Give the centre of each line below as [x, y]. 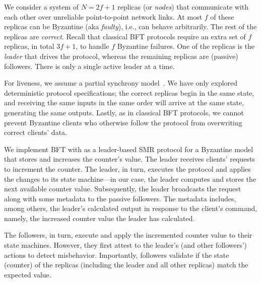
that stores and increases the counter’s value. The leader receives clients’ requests [129, 159]
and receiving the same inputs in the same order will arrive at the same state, [124, 102]
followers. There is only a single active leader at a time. [89, 66]
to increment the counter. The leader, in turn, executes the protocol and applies [127, 168]
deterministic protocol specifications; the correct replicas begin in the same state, [129, 92]
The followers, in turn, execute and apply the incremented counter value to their [128, 235]
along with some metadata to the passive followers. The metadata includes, [120, 198]
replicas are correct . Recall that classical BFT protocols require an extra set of [125, 36]
